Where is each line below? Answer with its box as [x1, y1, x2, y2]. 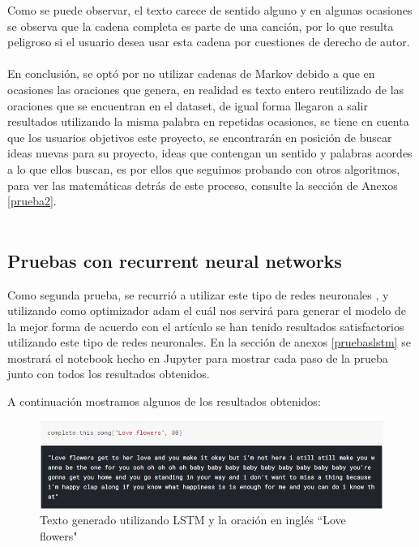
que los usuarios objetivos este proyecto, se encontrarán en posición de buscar [7, 128, 392, 145]
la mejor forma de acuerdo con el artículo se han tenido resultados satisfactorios [7, 317, 404, 334]
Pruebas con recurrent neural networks [7, 248, 342, 273]
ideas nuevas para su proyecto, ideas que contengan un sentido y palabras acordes [7, 144, 413, 162]
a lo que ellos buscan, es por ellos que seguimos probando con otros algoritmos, [7, 160, 400, 177]
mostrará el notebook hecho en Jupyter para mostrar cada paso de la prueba [7, 349, 388, 366]
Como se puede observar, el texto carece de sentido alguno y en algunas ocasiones [7, 2, 413, 18]
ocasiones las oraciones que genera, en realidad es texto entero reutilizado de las [7, 80, 404, 97]
